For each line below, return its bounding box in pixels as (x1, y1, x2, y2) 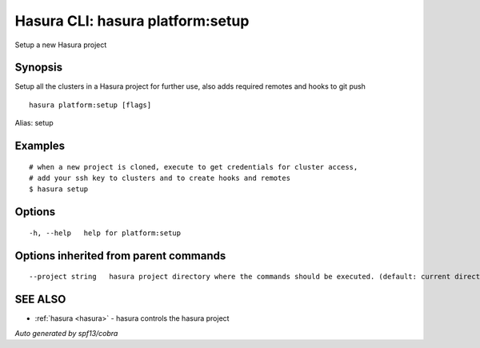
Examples (14, 139, 66, 153)
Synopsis (14, 61, 63, 74)
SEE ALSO (14, 293, 66, 306)
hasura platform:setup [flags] (29, 100, 152, 110)
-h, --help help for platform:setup (29, 228, 182, 238)
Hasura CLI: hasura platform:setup (14, 12, 250, 30)
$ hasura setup (29, 185, 89, 194)
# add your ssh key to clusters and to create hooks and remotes (29, 174, 291, 183)
